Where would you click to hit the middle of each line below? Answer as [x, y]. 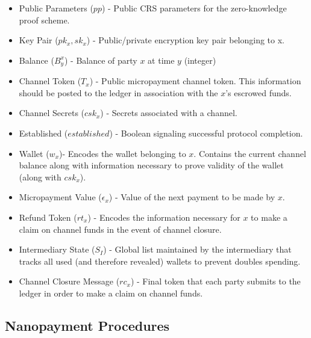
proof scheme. [44, 20]
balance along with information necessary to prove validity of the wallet [151, 165]
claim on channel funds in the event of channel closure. [120, 229]
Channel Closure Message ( [69, 281]
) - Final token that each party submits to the [215, 281]
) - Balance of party [101, 60]
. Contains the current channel [250, 153]
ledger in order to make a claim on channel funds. [111, 293]
